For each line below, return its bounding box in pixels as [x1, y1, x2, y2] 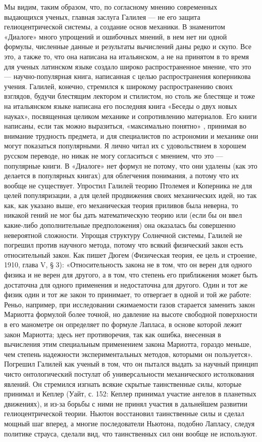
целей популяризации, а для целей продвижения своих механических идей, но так [4, 190, 257, 200]
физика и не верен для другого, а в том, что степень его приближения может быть [4, 269, 258, 280]
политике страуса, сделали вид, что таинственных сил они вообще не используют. [4, 428, 257, 438]
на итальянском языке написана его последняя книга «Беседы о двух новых [4, 100, 237, 111]
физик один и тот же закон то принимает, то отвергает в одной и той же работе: [4, 289, 251, 300]
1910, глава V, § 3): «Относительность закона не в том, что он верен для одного [4, 259, 252, 270]
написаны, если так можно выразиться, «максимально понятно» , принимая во [4, 120, 246, 131]
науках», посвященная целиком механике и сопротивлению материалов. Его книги [4, 110, 257, 121]
